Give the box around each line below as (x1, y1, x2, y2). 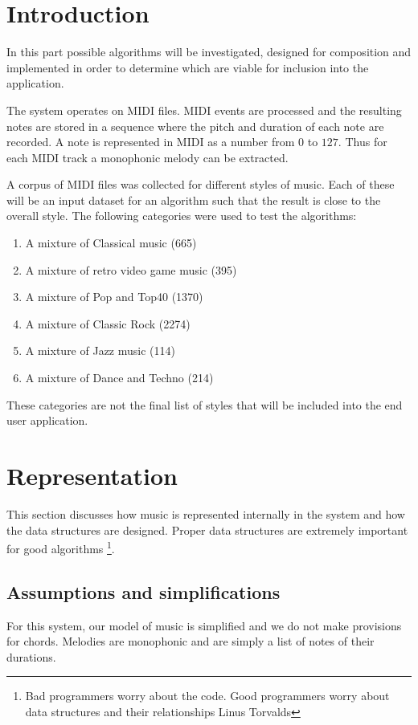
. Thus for (338, 133, 387, 150)
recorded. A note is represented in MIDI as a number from (6, 133, 295, 150)
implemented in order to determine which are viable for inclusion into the (6, 59, 369, 75)
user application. (6, 412, 88, 429)
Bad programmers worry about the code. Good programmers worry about (25, 687, 390, 704)
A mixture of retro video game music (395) (25, 261, 237, 278)
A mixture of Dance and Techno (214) (25, 369, 214, 386)
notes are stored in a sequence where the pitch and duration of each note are (6, 117, 384, 134)
